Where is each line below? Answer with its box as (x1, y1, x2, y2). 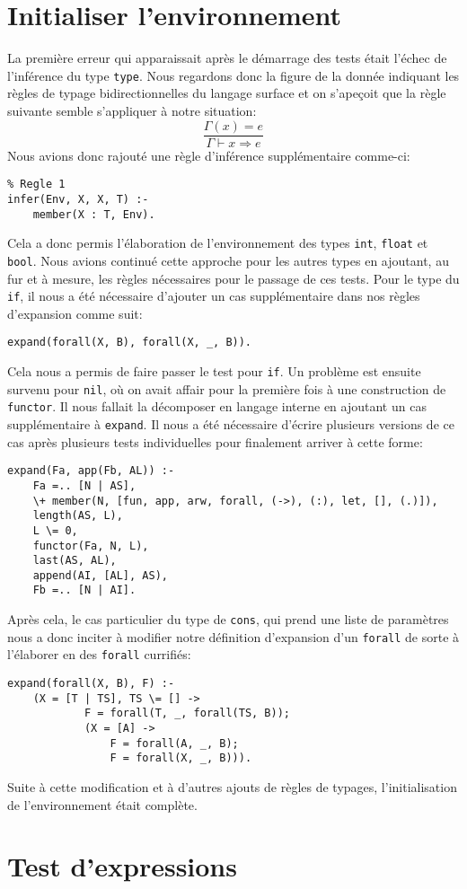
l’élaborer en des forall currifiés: (7, 645, 191, 664)
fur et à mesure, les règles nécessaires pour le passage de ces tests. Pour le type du (7, 268, 460, 287)
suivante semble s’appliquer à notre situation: (7, 101, 257, 119)
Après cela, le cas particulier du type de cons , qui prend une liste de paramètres (7, 610, 449, 629)
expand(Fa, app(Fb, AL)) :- (7, 464, 175, 478)
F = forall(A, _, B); (110, 736, 239, 750)
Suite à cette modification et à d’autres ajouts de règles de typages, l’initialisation (7, 778, 457, 797)
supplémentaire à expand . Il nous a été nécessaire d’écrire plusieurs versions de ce (7, 414, 454, 433)
